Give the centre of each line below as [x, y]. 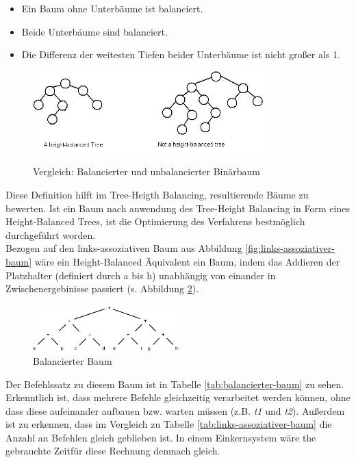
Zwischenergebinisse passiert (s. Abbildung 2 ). [102, 288]
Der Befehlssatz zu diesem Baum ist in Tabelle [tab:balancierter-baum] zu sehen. [175, 384]
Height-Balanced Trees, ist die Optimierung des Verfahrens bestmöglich [155, 221]
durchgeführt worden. [51, 234]
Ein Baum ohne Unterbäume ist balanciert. [112, 8]
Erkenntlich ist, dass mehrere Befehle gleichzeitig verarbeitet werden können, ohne [178, 397]
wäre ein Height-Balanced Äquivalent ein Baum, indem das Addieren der [187, 261]
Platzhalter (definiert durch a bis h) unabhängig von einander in [141, 275]
